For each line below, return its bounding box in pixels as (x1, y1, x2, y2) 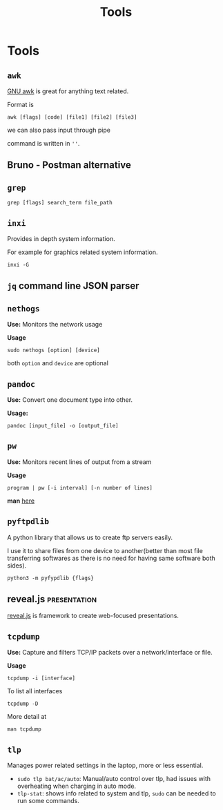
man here (7, 496, 35, 505)
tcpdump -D (7, 700, 39, 708)
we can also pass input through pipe (7, 126, 110, 134)
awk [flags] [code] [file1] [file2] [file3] (7, 114, 137, 121)
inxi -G (7, 262, 30, 269)
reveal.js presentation (7, 593, 97, 605)
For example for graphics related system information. (7, 248, 158, 256)
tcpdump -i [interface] (7, 675, 76, 682)
